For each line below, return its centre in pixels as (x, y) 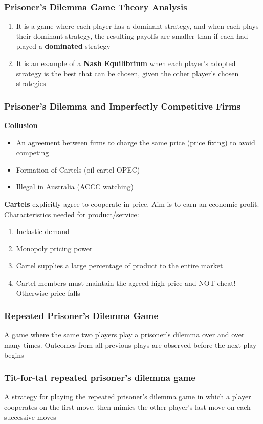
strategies (31, 83)
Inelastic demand (43, 231)
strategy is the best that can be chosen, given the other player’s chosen (127, 73)
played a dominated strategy (63, 46)
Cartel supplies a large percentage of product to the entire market (119, 266)
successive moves (30, 417)
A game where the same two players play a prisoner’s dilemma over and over (124, 335)
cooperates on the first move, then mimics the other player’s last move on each (127, 406)
